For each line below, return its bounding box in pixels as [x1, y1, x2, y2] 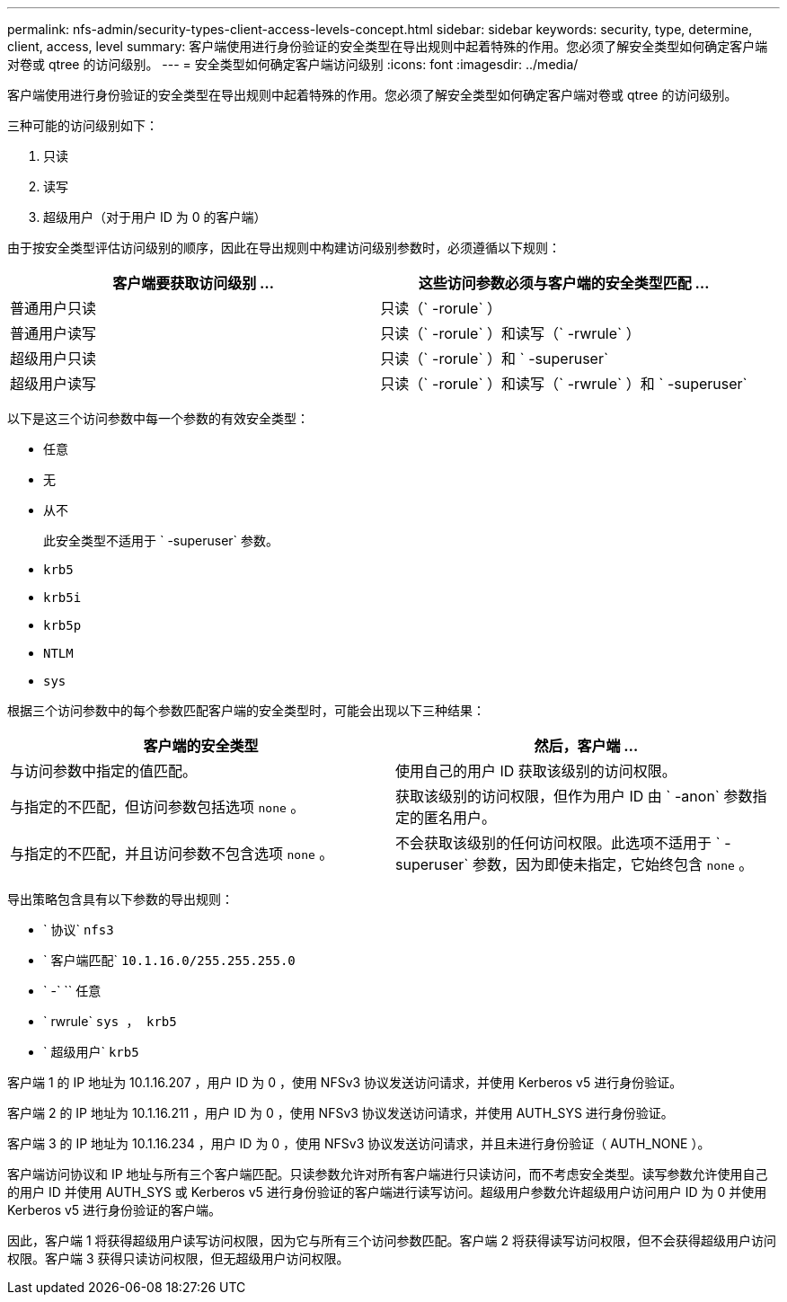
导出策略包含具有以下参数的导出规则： [7, 891, 234, 907]
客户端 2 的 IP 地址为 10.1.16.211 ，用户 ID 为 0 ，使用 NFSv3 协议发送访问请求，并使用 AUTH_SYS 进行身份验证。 [7, 1105, 674, 1120]
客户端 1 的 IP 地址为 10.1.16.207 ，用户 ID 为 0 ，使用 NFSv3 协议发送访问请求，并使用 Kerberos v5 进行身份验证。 [7, 1075, 683, 1090]
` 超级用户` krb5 [43, 1044, 139, 1059]
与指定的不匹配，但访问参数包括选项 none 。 [10, 798, 305, 816]
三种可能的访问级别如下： [7, 118, 158, 133]
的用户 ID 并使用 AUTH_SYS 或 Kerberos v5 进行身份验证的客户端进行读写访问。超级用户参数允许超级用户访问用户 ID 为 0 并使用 [7, 1184, 767, 1200]
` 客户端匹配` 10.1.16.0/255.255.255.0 [43, 952, 296, 968]
